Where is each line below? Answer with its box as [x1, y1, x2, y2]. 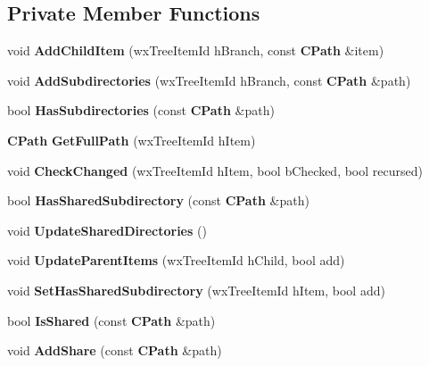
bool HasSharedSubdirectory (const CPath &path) [7, 191, 309, 210]
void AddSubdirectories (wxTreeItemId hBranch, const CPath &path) [7, 71, 411, 89]
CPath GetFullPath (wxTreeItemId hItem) [7, 130, 256, 149]
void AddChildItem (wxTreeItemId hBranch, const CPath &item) [7, 41, 384, 60]
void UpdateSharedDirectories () [7, 220, 207, 239]
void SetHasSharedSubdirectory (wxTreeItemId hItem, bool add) [7, 280, 385, 299]
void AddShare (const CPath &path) [7, 341, 222, 360]
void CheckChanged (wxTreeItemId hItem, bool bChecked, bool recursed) [7, 161, 423, 179]
